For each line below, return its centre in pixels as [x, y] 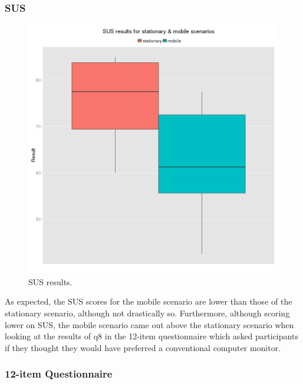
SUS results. [50, 281]
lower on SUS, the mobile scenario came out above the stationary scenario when [149, 324]
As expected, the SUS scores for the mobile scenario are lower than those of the [149, 301]
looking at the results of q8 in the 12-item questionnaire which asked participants [151, 336]
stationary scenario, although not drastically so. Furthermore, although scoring [147, 313]
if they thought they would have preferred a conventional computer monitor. [143, 347]
